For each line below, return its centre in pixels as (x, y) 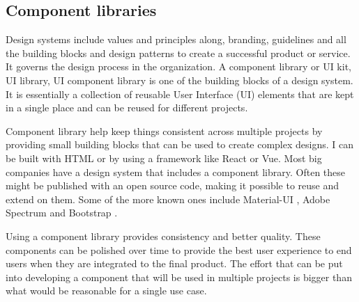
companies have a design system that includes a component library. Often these (176, 172)
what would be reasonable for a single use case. (106, 291)
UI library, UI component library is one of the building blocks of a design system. (179, 80)
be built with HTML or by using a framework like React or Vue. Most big (164, 158)
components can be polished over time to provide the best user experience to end (179, 249)
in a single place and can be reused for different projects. (127, 108)
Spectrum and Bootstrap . (62, 213)
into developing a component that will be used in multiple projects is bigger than (179, 277)
